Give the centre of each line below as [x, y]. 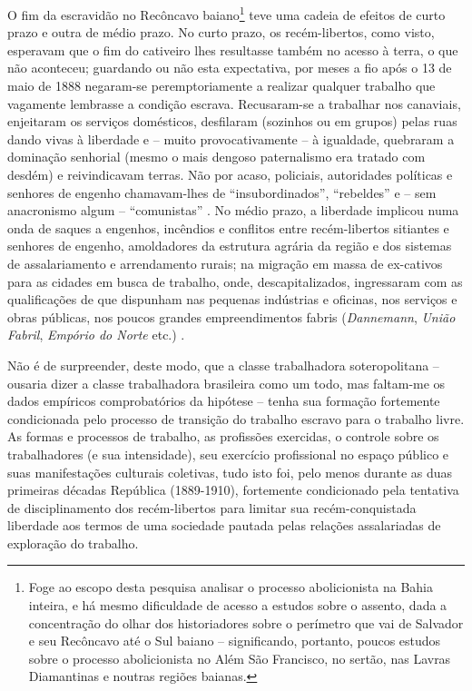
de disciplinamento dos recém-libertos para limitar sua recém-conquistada [212, 507]
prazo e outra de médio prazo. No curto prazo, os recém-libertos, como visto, [221, 32]
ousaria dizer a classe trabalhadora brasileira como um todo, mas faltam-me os [226, 383]
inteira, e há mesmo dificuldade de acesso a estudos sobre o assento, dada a [238, 605]
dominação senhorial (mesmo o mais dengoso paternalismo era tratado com [216, 157]
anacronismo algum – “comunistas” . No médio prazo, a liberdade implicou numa [233, 210]
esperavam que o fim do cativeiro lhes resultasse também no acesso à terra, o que [233, 49]
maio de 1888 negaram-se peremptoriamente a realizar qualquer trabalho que [221, 86]
